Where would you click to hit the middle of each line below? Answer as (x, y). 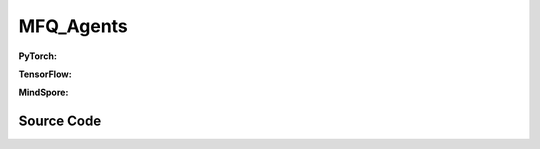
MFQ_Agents (73, 26)
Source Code (60, 121)
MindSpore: (43, 92)
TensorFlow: (45, 74)
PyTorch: (37, 56)
